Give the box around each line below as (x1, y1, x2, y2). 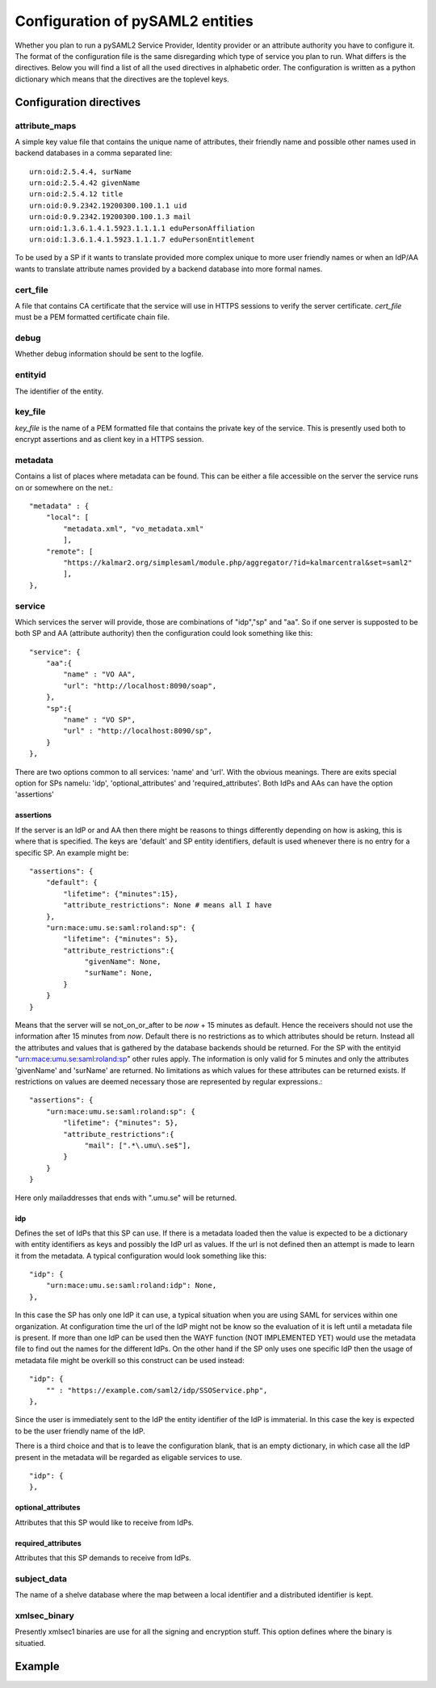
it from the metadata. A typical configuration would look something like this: (15, 1251, 266, 1261)
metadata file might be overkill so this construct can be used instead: (15, 1355, 245, 1365)
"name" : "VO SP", (63, 715, 136, 725)
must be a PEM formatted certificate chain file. (15, 312, 170, 322)
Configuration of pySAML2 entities (15, 12, 254, 30)
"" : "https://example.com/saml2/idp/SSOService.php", (45, 1386, 268, 1395)
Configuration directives (15, 95, 141, 109)
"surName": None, (84, 968, 153, 978)
